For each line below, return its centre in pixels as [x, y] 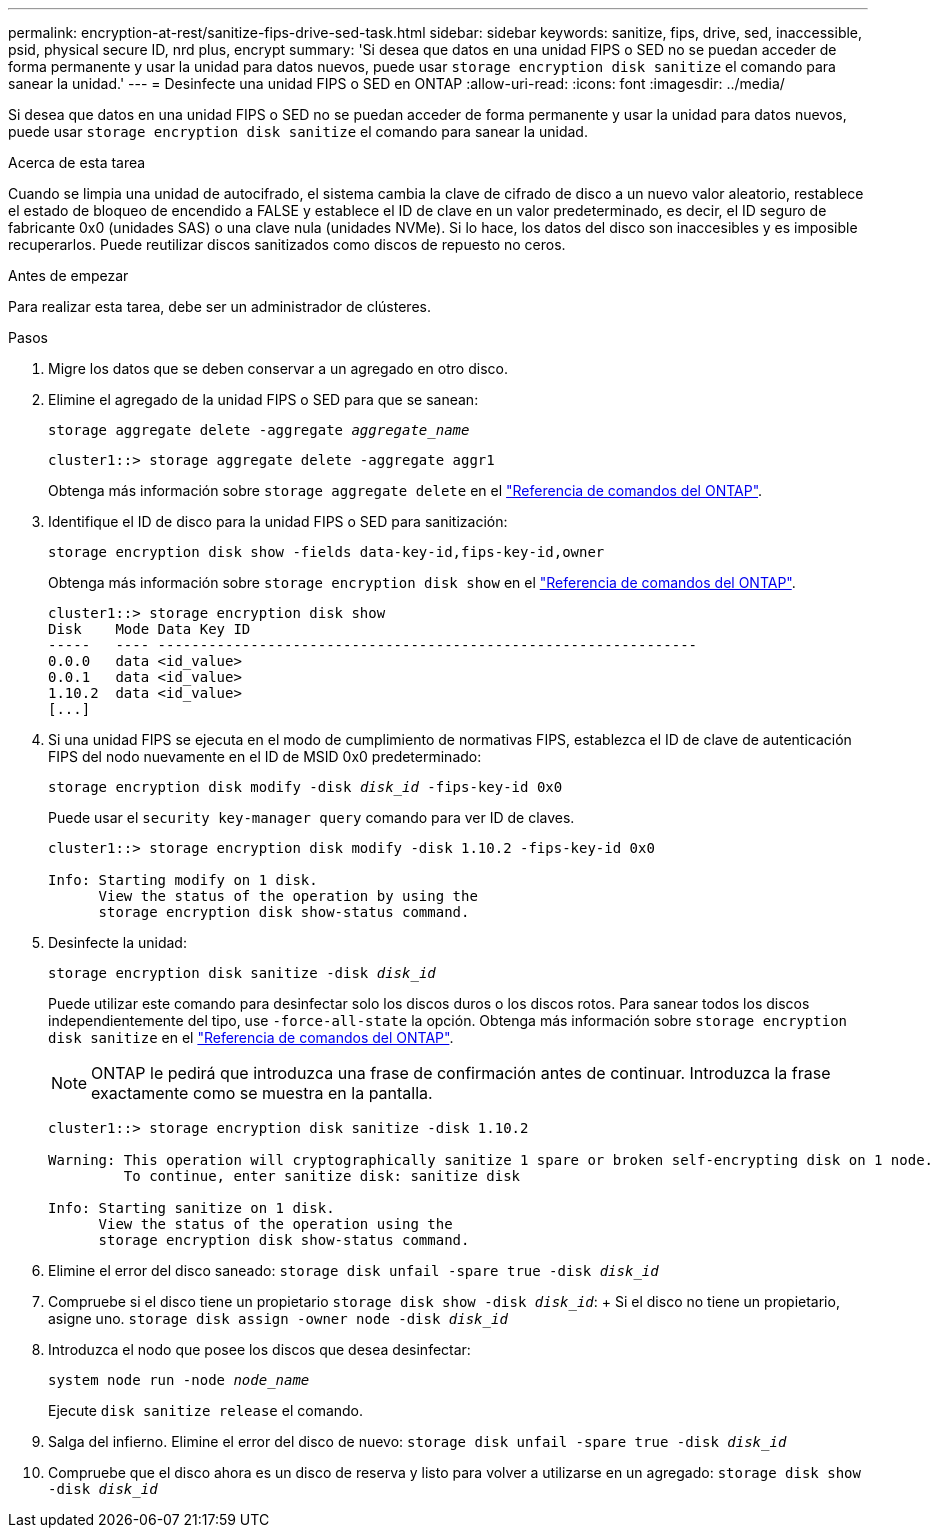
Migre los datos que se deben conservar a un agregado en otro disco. [278, 368]
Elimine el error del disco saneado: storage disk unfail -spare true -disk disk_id [353, 1270]
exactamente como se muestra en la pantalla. [262, 1093]
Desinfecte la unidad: [117, 942]
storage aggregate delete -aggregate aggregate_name [259, 430]
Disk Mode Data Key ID [149, 629]
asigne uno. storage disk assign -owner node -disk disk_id [278, 1318]
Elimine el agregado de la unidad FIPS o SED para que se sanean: [263, 399]
